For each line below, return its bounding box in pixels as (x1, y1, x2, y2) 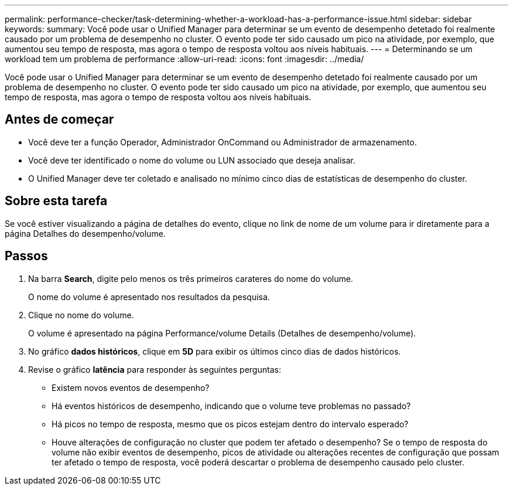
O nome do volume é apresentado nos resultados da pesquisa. (28, 291, 270, 302)
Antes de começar (5, 112, 114, 127)
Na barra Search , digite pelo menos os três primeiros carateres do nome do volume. (28, 273, 353, 284)
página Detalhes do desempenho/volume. (5, 228, 166, 239)
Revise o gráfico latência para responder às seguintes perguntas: (28, 364, 281, 375)
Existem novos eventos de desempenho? (52, 382, 210, 393)
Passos (5, 249, 48, 264)
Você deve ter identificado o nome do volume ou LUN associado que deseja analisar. (28, 155, 356, 165)
